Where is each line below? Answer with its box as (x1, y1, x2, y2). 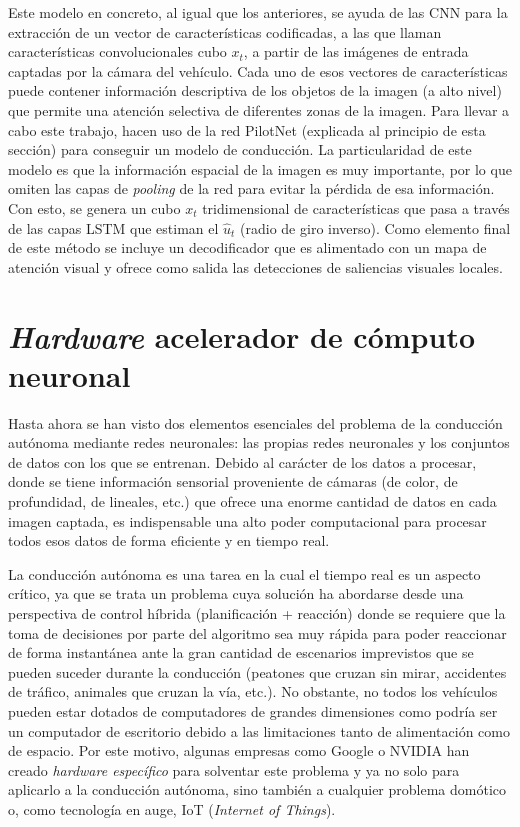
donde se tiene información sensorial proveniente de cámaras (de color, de (8, 471, 458, 492)
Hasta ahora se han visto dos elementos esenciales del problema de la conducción (8, 412, 503, 433)
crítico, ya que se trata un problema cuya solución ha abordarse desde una (8, 583, 464, 604)
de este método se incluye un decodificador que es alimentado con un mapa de (8, 237, 487, 258)
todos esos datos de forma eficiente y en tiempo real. (8, 530, 330, 551)
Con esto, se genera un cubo (8, 197, 181, 218)
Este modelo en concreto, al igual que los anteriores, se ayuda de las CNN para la (8, 2, 508, 22)
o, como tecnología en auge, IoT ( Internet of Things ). (8, 798, 336, 819)
